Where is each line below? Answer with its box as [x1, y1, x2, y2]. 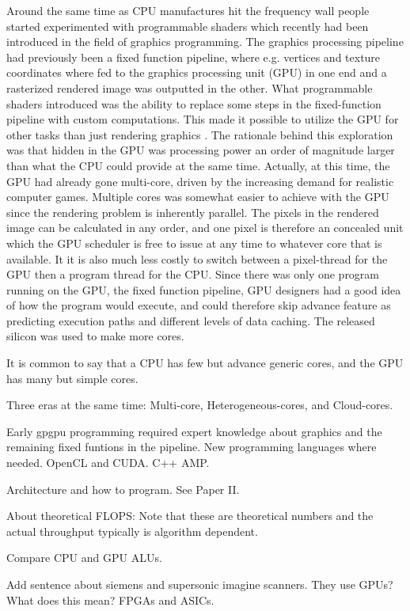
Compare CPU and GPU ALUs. [6, 549, 162, 566]
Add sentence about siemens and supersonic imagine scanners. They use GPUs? [6, 576, 393, 592]
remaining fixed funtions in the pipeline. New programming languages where [6, 438, 377, 455]
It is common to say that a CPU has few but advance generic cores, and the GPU [6, 355, 404, 371]
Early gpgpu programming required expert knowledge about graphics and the [6, 423, 382, 439]
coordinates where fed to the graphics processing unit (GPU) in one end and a [6, 64, 387, 81]
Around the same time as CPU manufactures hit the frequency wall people [6, 2, 370, 18]
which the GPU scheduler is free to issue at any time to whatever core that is [6, 234, 382, 251]
